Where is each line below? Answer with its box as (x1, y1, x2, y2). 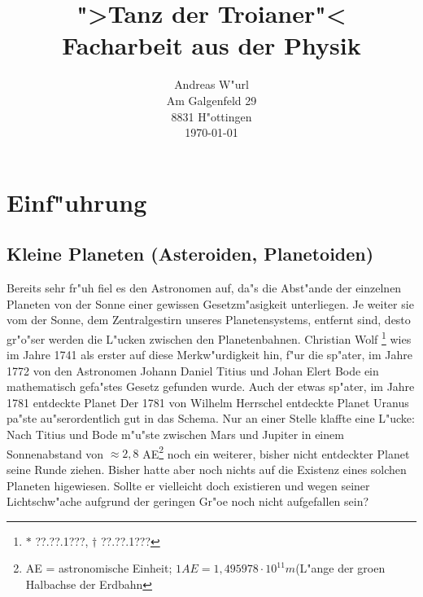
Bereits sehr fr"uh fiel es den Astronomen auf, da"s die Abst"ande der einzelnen (7, 279, 402, 296)
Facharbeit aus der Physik (62, 29, 361, 62)
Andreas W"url (174, 76, 249, 93)
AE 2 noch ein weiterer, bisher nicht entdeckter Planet (142, 442, 410, 462)
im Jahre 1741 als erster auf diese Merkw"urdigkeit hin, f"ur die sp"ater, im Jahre (7, 346, 412, 363)
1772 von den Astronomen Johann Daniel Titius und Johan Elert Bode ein (7, 362, 379, 379)
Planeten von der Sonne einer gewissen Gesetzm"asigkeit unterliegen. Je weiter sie (7, 295, 414, 312)
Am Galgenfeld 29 (166, 91, 257, 108)
